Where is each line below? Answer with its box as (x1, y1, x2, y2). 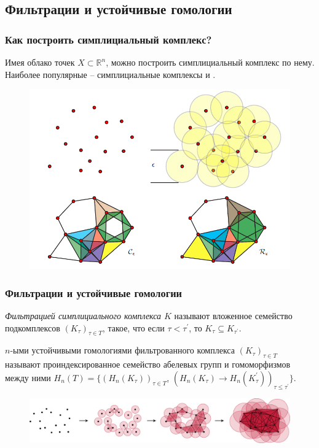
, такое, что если (102, 321, 165, 334)
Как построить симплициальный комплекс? (5, 31, 212, 47)
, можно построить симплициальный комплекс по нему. (106, 56, 315, 68)
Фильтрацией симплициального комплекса (5, 309, 161, 322)
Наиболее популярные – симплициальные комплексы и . (5, 68, 216, 80)
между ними (5, 371, 51, 384)
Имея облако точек (5, 56, 75, 68)
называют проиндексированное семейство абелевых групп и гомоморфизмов (5, 358, 291, 371)
